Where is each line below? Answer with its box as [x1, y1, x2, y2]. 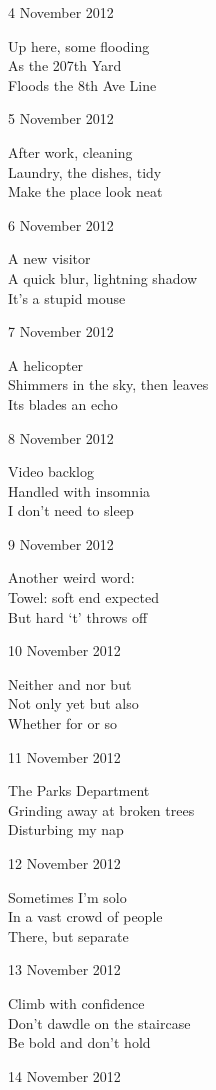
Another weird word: [8, 567, 135, 588]
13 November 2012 [8, 959, 121, 980]
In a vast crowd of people [8, 906, 163, 927]
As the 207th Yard [8, 55, 122, 76]
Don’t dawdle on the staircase [8, 1012, 191, 1033]
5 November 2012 [8, 108, 114, 129]
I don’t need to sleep [8, 500, 134, 521]
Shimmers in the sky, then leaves [8, 374, 209, 395]
